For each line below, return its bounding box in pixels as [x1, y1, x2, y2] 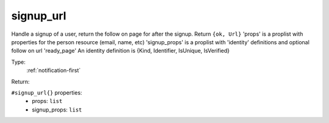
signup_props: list [32, 106, 82, 113]
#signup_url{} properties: [11, 88, 82, 96]
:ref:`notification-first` [26, 67, 81, 74]
